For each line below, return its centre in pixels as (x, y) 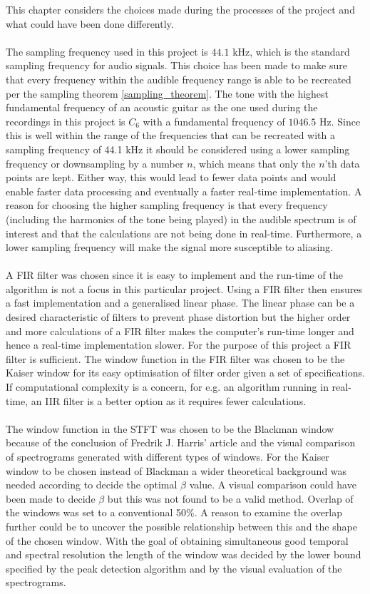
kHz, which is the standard (291, 51)
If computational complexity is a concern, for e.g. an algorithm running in (167, 387)
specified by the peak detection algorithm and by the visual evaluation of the (174, 568)
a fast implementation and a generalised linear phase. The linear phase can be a (180, 303)
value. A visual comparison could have (273, 485)
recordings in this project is (66, 121)
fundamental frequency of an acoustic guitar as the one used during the (162, 107)
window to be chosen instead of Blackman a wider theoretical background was (176, 470)
